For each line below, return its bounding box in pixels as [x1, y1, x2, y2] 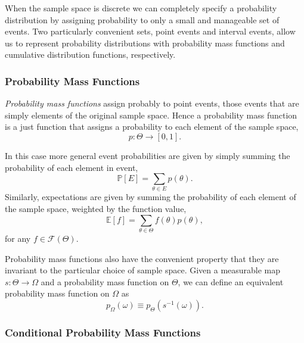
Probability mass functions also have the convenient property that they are [5, 252, 279, 264]
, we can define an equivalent [178, 275, 284, 288]
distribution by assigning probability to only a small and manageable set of [5, 13, 280, 26]
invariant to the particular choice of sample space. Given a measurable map [5, 264, 281, 276]
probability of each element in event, [5, 161, 138, 173]
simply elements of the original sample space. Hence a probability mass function [5, 108, 297, 121]
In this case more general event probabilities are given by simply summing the [5, 149, 290, 161]
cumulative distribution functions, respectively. [5, 48, 176, 61]
